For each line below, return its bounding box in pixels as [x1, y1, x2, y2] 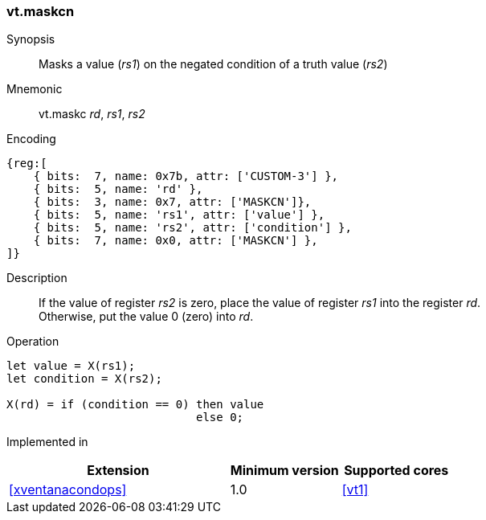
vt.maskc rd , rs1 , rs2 [39, 107, 145, 121]
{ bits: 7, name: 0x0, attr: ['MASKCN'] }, [33, 234, 318, 248]
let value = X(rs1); [6, 359, 136, 373]
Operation [6, 334, 59, 349]
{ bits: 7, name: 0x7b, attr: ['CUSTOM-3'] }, [33, 170, 339, 183]
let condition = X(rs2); [6, 372, 162, 386]
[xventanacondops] [9, 481, 127, 498]
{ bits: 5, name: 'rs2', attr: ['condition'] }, [33, 221, 352, 235]
